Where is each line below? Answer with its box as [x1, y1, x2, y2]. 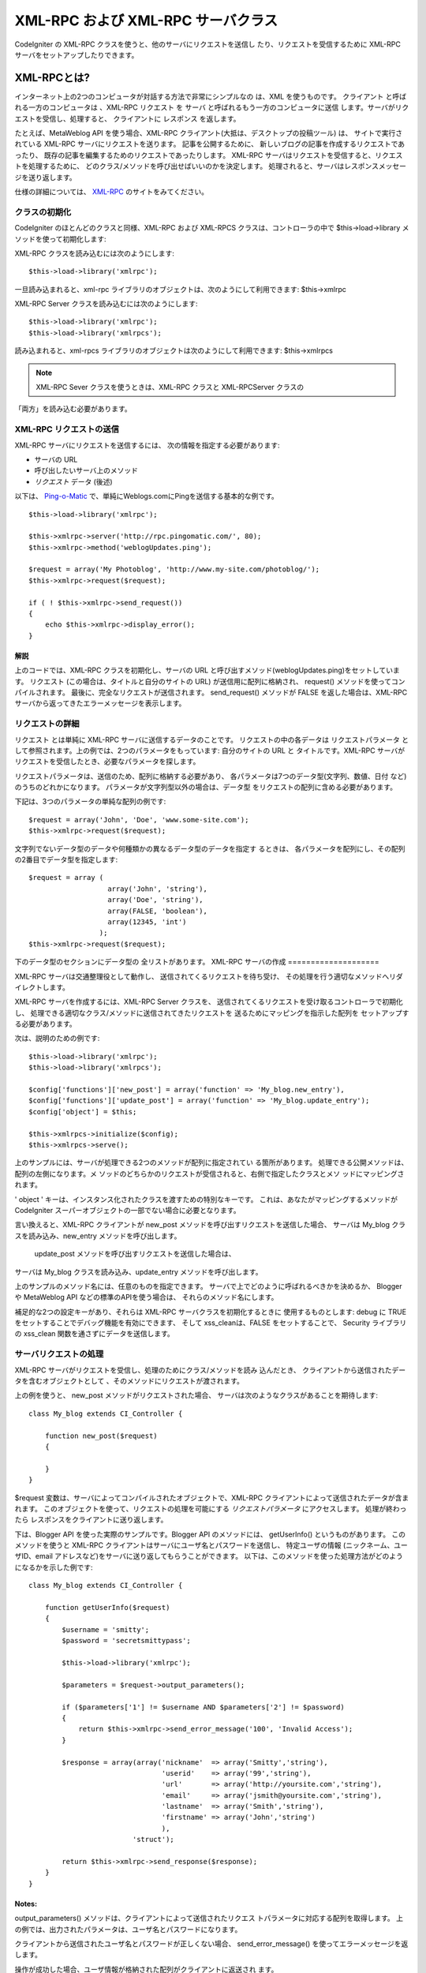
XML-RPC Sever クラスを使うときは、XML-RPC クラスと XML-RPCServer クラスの [35, 383, 305, 392]
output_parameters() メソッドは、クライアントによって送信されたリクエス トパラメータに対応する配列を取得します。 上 [14, 1914, 404, 1923]
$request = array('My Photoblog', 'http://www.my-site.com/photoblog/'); [28, 565, 320, 574]
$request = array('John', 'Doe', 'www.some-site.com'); [28, 815, 249, 824]
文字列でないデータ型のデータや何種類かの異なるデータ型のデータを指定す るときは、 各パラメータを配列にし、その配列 [14, 844, 405, 853]
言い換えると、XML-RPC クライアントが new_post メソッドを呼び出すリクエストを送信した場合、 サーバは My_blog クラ [14, 1220, 406, 1230]
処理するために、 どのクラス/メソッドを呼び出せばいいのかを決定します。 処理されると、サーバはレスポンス [28, 162, 379, 171]
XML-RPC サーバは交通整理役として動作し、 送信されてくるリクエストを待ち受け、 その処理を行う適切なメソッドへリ [14, 972, 396, 981]
